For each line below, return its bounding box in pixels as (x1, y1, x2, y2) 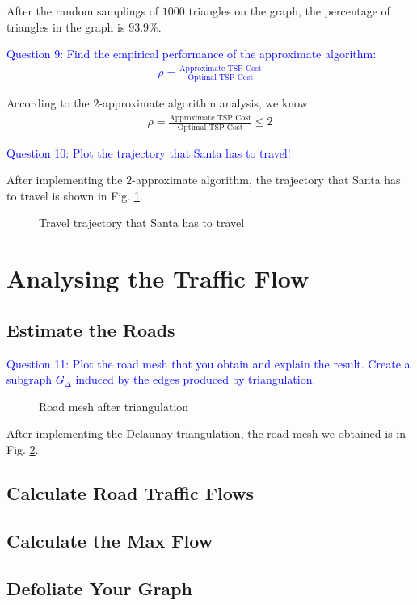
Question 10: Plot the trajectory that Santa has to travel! (6, 144, 291, 161)
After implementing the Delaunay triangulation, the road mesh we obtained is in (6, 425, 406, 442)
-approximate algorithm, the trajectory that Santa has (132, 171, 401, 188)
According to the (6, 95, 90, 111)
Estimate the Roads (6, 317, 175, 342)
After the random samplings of (6, 2, 159, 19)
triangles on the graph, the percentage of (188, 2, 390, 19)
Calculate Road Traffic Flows (6, 481, 255, 505)
